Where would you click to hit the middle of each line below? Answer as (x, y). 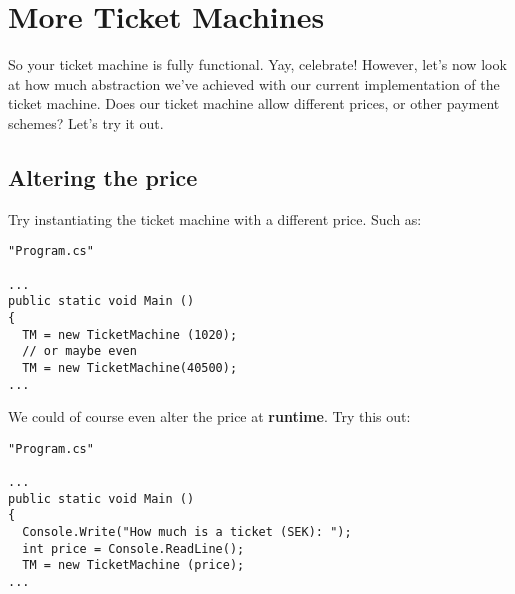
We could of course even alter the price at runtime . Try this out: (209, 416)
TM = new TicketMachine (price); (133, 565)
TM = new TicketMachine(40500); (130, 367)
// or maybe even (79, 351)
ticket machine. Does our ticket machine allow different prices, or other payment (254, 103)
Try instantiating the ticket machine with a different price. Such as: (215, 218)
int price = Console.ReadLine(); (133, 548)
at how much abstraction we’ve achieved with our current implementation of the (254, 83)
